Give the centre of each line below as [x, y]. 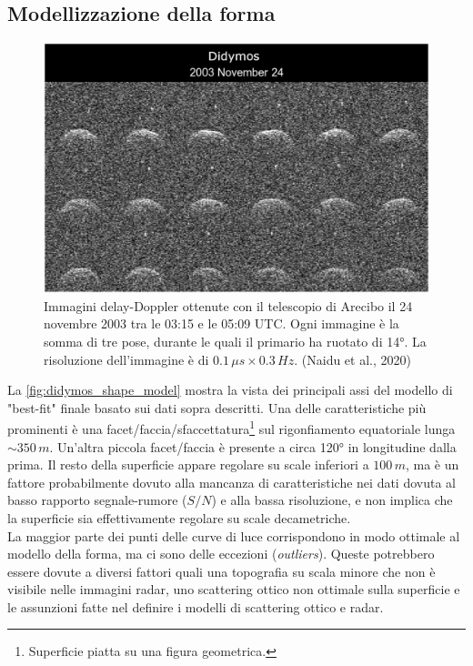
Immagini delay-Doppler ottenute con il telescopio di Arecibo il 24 [228, 305]
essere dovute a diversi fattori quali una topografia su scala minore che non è [221, 571]
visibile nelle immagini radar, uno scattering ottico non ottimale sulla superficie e [234, 589]
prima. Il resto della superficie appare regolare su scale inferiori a [188, 464]
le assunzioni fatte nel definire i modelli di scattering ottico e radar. [196, 606]
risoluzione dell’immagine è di [126, 359]
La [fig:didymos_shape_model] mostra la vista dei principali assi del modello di [230, 390]
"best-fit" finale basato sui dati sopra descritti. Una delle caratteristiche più [217, 407]
